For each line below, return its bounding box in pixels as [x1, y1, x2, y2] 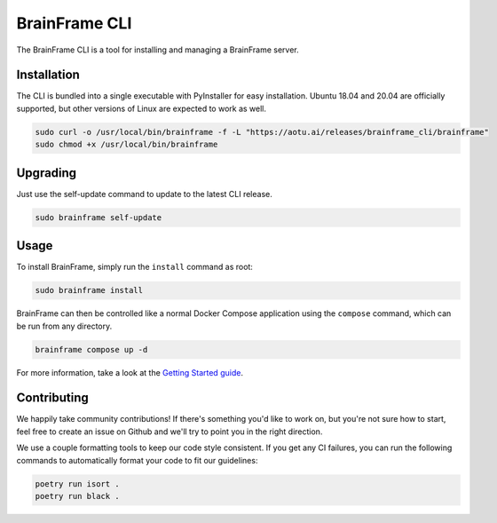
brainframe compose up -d [35, 345, 148, 354]
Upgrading [16, 165, 77, 180]
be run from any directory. [16, 321, 113, 331]
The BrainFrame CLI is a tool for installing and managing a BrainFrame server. [16, 44, 299, 55]
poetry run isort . [35, 479, 120, 488]
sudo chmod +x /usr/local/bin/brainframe [35, 139, 218, 150]
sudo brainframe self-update [35, 212, 162, 222]
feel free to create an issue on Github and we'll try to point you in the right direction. [16, 426, 323, 437]
